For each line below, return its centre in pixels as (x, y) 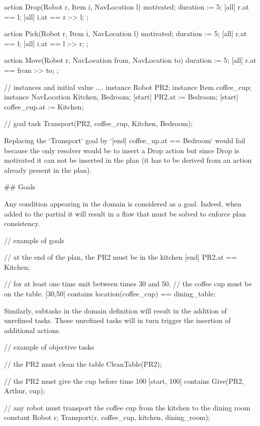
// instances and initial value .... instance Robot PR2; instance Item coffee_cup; (128, 87)
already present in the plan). (48, 170)
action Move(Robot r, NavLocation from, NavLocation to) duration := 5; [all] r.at (130, 60)
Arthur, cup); (25, 391)
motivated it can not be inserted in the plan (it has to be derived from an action (128, 160)
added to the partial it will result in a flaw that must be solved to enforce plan (125, 213)
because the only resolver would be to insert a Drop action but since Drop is (122, 150)
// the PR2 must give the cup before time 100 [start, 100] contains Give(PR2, (124, 381)
